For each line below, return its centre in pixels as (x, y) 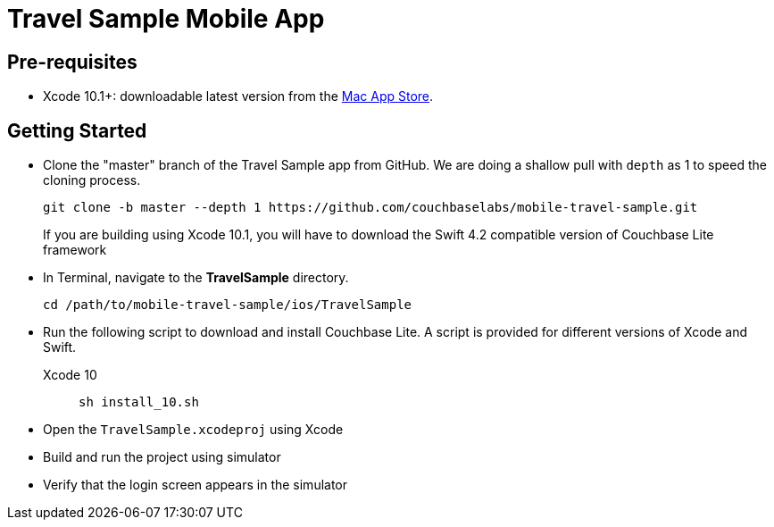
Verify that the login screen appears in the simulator (196, 485)
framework (75, 250)
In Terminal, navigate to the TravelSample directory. (196, 278)
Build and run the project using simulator (162, 457)
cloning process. (92, 180)
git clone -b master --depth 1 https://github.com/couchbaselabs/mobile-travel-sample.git (370, 208)
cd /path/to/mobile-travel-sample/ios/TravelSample (228, 305)
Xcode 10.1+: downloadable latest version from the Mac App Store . (238, 96)
